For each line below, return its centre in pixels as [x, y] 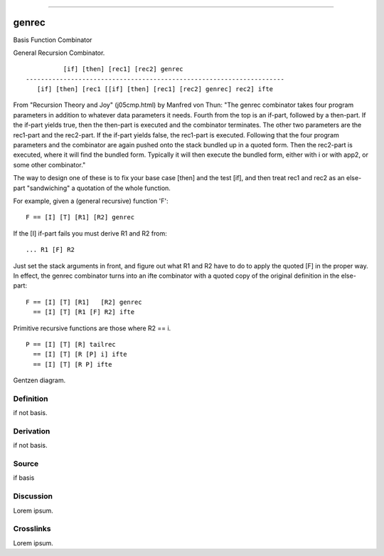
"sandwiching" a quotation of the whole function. [98, 188]
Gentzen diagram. [39, 380]
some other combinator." [49, 164]
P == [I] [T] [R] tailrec [71, 344]
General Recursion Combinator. [59, 53]
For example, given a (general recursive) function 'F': [91, 201]
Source [26, 464]
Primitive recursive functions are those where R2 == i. [92, 328]
